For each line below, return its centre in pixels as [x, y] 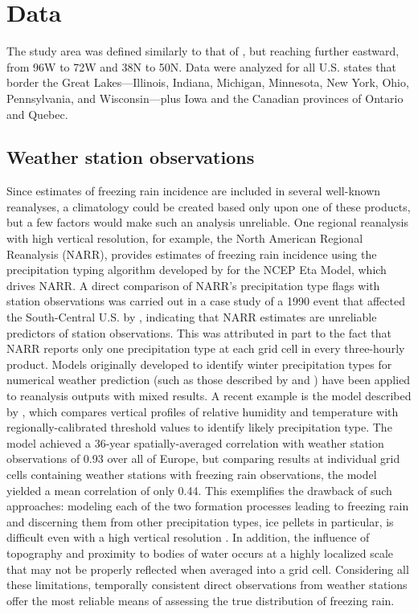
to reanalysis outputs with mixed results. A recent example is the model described [209, 396]
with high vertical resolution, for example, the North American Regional [185, 238]
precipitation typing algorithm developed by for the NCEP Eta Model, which [197, 270]
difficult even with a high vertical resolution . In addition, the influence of [188, 537]
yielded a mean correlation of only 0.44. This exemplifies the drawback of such [199, 490]
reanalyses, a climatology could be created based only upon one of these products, [209, 206]
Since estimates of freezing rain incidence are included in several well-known [194, 191]
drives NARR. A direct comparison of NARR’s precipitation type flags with [193, 285]
